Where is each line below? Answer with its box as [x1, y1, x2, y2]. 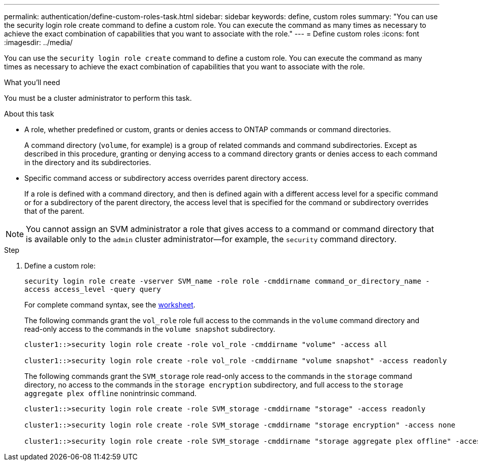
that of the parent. [24, 207, 85, 215]
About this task [4, 109, 54, 118]
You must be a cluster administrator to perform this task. [4, 94, 192, 102]
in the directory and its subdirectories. [24, 158, 151, 167]
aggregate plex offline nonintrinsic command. [24, 389, 196, 398]
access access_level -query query [24, 285, 161, 293]
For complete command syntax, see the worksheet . [24, 300, 195, 309]
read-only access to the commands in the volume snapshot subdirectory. [24, 325, 275, 333]
